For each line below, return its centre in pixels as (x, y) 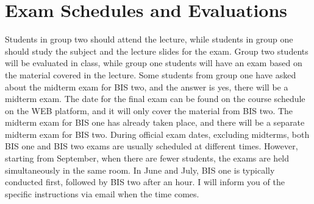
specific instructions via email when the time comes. (102, 193)
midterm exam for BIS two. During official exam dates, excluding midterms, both (157, 134)
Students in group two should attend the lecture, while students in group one (149, 39)
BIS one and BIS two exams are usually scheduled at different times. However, (152, 146)
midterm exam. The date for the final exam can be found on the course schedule (155, 99)
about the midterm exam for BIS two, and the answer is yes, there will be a (147, 87)
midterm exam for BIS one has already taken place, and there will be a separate (155, 122)
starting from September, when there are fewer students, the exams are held (147, 158)
